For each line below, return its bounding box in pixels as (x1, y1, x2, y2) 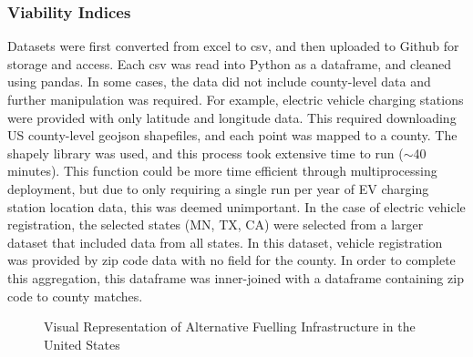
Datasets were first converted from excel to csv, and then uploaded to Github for (7, 36, 459, 56)
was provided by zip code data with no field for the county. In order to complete (7, 250, 456, 270)
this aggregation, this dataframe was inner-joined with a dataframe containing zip (7, 268, 464, 287)
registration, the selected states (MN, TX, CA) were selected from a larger (7, 215, 424, 234)
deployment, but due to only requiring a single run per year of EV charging (7, 178, 429, 198)
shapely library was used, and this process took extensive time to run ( (7, 143, 404, 162)
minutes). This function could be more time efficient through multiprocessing (7, 161, 437, 180)
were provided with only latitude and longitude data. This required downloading (7, 107, 457, 127)
